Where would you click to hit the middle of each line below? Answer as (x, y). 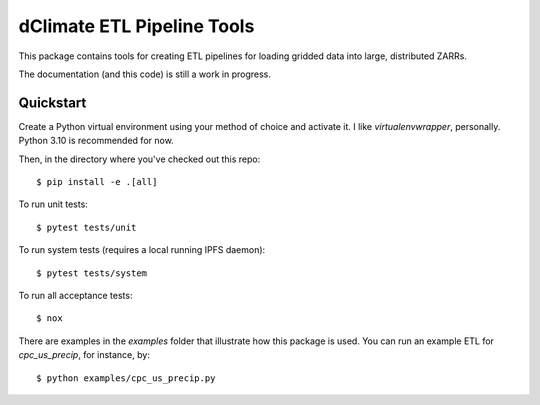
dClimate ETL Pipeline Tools (136, 26)
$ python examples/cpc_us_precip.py (126, 378)
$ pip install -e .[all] (97, 182)
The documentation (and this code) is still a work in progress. (145, 74)
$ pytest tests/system (92, 273)
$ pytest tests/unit (86, 227)
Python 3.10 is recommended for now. (96, 141)
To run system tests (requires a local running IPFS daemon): (142, 250)
